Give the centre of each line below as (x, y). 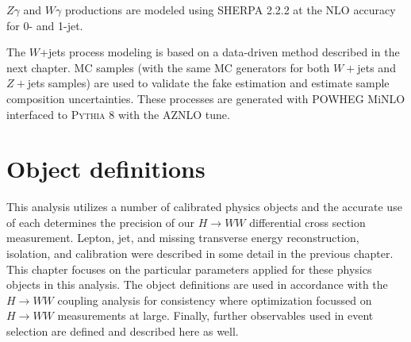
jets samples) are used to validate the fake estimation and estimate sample (208, 83)
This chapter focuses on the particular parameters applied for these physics (189, 269)
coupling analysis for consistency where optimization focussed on (215, 300)
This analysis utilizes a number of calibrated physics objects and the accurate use (204, 207)
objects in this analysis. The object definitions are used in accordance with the (197, 284)
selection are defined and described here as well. (123, 331)
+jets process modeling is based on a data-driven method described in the (220, 52)
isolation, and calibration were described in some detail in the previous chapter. (200, 254)
